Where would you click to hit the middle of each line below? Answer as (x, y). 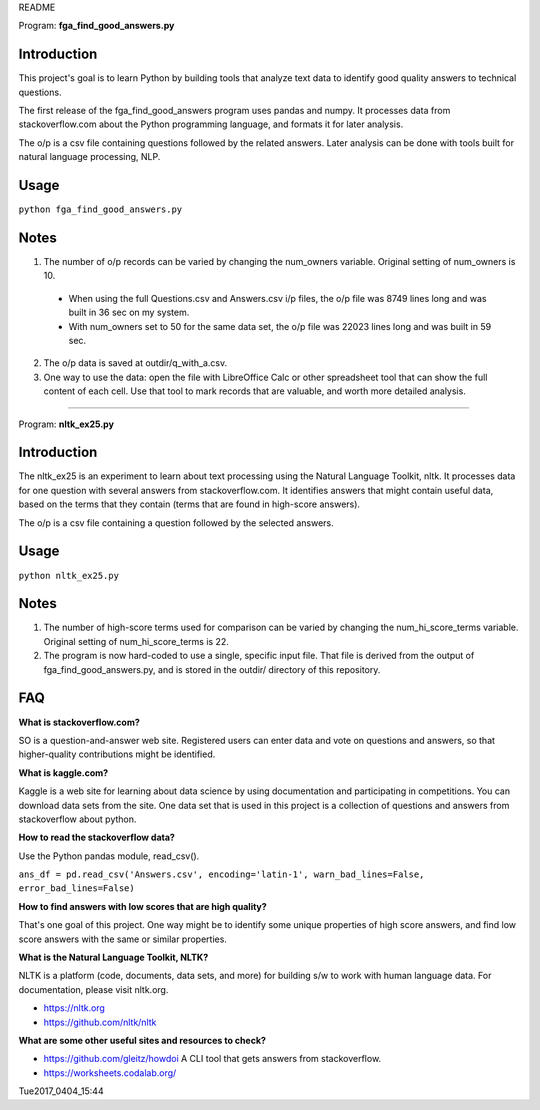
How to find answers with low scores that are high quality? (142, 906)
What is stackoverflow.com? (79, 722)
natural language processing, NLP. (89, 157)
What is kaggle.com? (63, 772)
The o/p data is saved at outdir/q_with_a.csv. (135, 363)
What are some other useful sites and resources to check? (142, 1040)
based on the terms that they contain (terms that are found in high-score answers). (189, 504)
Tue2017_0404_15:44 (61, 1091)
